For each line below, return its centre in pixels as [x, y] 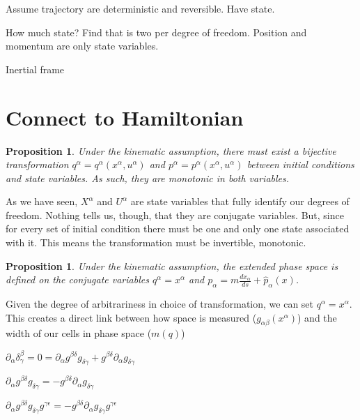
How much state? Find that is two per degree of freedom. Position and [156, 32]
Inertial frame [35, 69]
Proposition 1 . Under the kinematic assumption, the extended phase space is [172, 265]
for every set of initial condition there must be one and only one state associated [178, 228]
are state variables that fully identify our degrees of [240, 201]
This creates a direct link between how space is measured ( [131, 317]
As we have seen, [42, 201]
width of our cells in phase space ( [79, 333]
